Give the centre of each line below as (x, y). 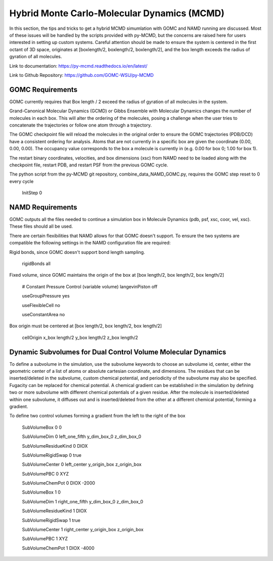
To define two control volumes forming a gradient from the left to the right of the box (97, 416)
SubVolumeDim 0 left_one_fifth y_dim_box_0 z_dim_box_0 (82, 437)
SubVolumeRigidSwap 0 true (52, 455)
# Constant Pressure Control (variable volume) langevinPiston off (90, 286)
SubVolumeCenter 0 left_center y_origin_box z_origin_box (82, 464)
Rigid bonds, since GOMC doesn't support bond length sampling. (77, 252)
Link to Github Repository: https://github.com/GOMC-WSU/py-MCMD (82, 75)
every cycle (21, 181)
